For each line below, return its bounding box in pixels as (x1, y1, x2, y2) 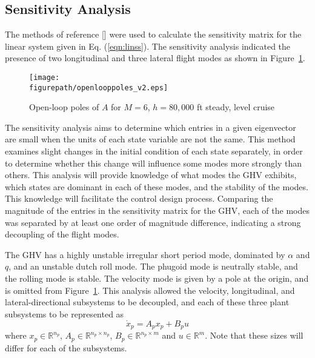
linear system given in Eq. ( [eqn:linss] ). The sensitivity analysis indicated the (5, 39, 291, 52)
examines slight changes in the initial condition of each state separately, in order (5, 145, 303, 157)
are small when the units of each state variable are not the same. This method (5, 133, 296, 145)
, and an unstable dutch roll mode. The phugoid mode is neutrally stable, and (8, 260, 298, 273)
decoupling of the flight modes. (5, 228, 119, 240)
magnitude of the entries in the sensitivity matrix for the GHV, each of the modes (5, 204, 310, 217)
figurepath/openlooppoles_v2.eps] (29, 83, 168, 92)
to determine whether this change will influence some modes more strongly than (5, 156, 302, 169)
